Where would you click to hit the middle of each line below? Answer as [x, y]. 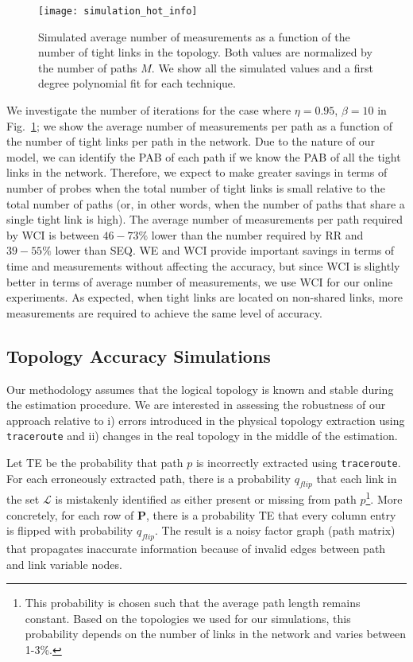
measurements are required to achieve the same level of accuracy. [164, 312]
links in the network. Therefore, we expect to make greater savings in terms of [197, 172]
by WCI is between [53, 234]
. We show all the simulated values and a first [262, 67]
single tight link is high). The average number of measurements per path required [205, 219]
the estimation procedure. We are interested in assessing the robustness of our [196, 405]
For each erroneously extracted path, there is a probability [149, 478]
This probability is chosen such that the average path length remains [193, 603]
